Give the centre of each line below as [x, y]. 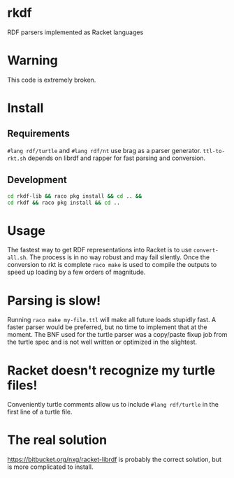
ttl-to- [214, 151]
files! [22, 385]
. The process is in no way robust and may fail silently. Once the [118, 257]
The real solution [57, 440]
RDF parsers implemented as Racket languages [75, 32]
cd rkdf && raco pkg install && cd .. [64, 203]
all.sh [17, 258]
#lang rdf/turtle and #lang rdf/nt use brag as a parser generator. [104, 150]
